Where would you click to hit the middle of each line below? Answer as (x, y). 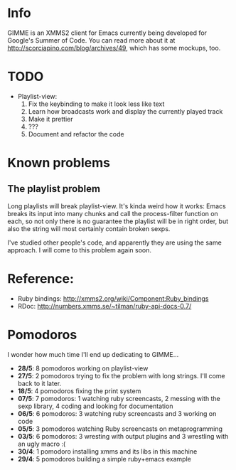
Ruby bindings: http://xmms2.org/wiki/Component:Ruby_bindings (113, 298)
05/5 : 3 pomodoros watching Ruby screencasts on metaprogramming (120, 429)
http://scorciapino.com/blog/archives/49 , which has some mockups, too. (114, 48)
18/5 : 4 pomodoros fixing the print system (79, 391)
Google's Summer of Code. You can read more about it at (91, 40)
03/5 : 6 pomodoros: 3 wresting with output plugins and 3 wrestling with (123, 436)
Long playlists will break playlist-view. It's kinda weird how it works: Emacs (117, 206)
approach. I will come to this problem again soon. (79, 250)
